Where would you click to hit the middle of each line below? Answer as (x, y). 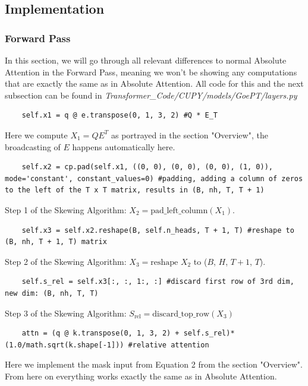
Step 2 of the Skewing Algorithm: (66, 261)
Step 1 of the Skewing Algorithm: (66, 209)
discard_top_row (181, 314)
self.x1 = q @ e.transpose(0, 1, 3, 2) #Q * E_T (120, 116)
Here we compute (36, 135)
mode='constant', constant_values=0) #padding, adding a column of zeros (154, 178)
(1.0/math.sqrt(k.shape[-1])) (65, 345)
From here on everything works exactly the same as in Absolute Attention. (141, 376)
